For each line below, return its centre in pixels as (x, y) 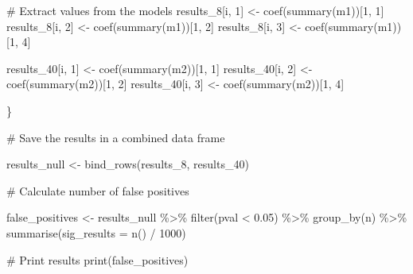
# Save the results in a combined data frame (116, 137)
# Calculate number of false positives (98, 190)
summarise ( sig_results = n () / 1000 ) (96, 232)
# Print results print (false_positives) (97, 259)
